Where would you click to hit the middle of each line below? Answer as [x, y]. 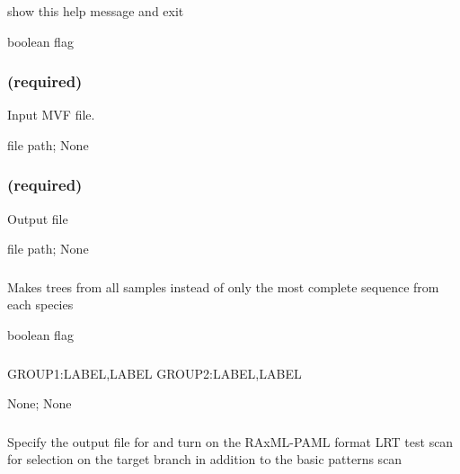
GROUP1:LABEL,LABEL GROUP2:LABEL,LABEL [155, 373]
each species [40, 304]
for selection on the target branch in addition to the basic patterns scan [205, 459]
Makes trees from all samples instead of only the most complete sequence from [223, 286]
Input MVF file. [51, 115]
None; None [40, 403]
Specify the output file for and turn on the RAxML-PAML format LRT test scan [230, 441]
